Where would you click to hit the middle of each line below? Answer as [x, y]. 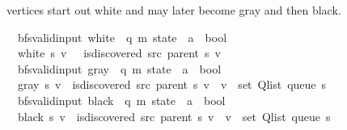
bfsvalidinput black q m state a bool [121, 100]
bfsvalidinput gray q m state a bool [119, 68]
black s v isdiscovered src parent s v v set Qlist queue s [174, 116]
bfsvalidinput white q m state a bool [122, 37]
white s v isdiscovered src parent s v [119, 53]
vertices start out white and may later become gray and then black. [174, 10]
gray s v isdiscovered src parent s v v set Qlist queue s [172, 84]
